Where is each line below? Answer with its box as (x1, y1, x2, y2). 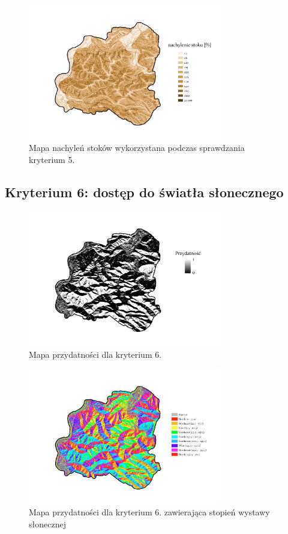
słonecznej (29, 518, 66, 530)
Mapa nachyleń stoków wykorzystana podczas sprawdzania (29, 141, 245, 154)
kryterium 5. (29, 153, 75, 166)
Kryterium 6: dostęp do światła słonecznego (5, 183, 284, 201)
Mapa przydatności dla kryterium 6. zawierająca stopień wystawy (29, 506, 270, 518)
